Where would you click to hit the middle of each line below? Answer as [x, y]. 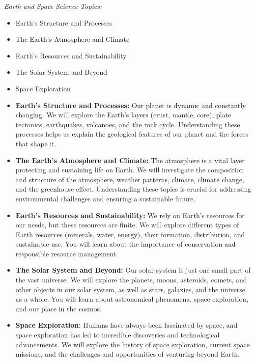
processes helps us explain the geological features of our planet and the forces [132, 134]
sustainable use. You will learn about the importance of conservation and [126, 244]
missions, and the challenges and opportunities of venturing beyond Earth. [127, 354]
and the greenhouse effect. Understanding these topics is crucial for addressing [133, 189]
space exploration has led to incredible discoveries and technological [117, 335]
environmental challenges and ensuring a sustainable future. [105, 198]
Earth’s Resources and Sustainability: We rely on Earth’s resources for [130, 215]
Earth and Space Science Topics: [53, 6]
